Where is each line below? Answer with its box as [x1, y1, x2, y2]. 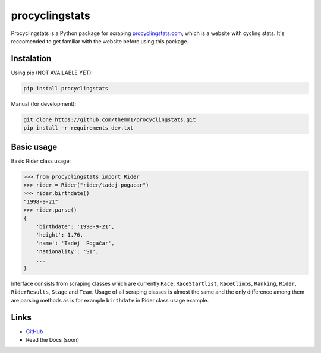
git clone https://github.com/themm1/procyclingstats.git [23, 116, 196, 123]
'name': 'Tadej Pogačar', [36, 239, 115, 247]
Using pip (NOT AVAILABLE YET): [11, 69, 93, 76]
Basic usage [11, 141, 58, 152]
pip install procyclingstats [23, 85, 109, 92]
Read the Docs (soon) [26, 336, 80, 343]
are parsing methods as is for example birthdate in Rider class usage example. [11, 297, 209, 304]
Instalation [11, 53, 52, 64]
